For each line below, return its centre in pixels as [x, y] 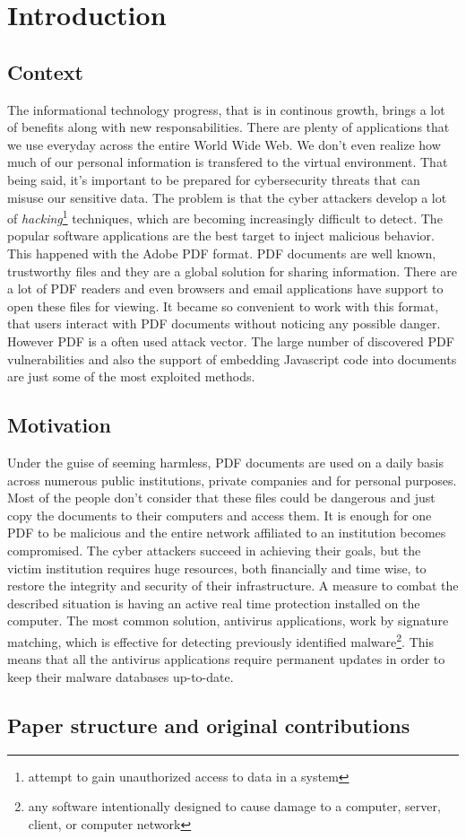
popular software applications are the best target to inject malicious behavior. [221, 236]
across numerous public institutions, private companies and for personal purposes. [232, 480]
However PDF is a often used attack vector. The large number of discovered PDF [231, 341]
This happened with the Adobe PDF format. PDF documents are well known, [222, 253]
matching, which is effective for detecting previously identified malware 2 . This [220, 640]
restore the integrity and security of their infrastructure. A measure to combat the [233, 586]
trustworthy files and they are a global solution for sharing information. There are [232, 271]
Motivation [59, 425]
